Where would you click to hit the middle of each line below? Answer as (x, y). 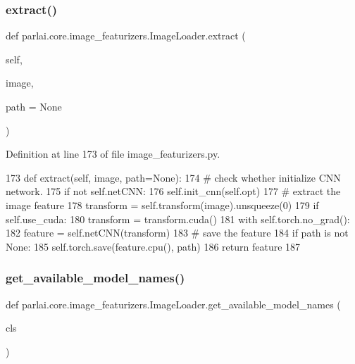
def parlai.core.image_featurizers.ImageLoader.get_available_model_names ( (173, 304)
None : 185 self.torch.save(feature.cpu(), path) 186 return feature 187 (153, 246)
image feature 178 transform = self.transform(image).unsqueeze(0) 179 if (162, 205)
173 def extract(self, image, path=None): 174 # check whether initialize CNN (173, 177)
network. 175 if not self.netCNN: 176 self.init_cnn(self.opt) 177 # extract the (173, 191)
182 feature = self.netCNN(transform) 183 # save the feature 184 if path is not (177, 233)
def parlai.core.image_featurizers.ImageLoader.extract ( (126, 36)
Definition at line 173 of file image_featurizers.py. (113, 154)
